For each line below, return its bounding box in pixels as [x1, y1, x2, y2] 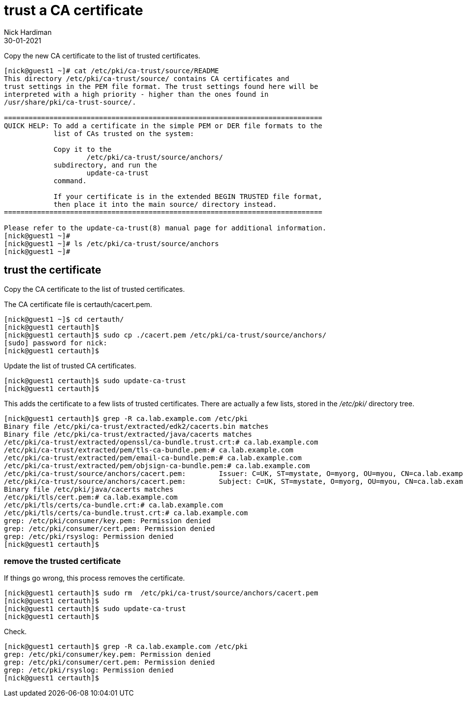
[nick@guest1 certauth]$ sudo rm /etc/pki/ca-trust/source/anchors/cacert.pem [4, 589, 318, 597]
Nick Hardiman [4, 28, 52, 36]
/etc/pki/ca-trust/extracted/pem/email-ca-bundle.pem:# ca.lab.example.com [4, 453, 302, 462]
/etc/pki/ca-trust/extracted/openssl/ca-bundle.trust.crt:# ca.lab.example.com [4, 438, 318, 446]
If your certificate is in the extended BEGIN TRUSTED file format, [53, 192, 323, 200]
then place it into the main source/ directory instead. [53, 200, 277, 208]
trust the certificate [4, 264, 102, 277]
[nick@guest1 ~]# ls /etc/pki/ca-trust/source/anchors [4, 239, 219, 248]
